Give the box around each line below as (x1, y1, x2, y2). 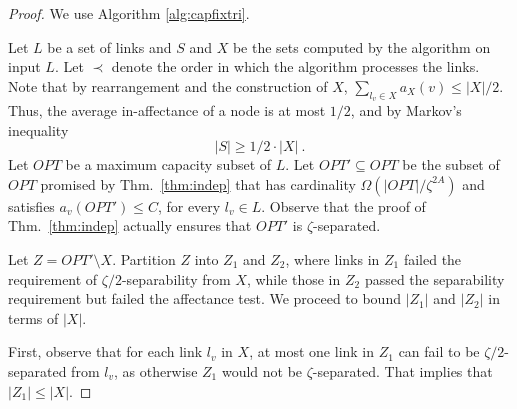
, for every (157, 195, 221, 216)
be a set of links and (47, 36, 172, 57)
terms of (8, 307, 59, 328)
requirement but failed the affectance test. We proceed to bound (8, 288, 401, 309)
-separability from (121, 268, 231, 289)
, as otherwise (113, 360, 198, 381)
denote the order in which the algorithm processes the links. (111, 56, 480, 77)
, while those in (246, 268, 341, 289)
